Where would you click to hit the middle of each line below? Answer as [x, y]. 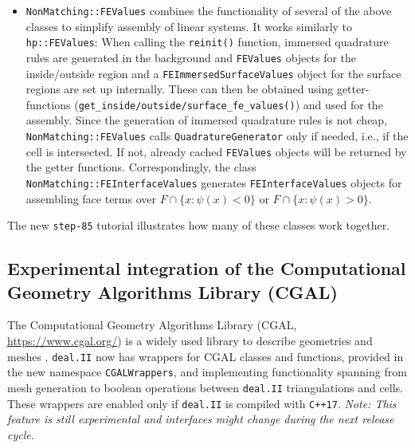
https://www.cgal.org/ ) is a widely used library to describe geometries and [190, 341]
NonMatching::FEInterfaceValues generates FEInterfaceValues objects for [214, 182]
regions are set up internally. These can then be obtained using [180, 89]
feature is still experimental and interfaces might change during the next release [201, 419]
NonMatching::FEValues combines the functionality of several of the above [209, 10]
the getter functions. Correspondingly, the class [141, 167]
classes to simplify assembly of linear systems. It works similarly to [189, 26]
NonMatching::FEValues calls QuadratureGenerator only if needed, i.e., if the [217, 136]
